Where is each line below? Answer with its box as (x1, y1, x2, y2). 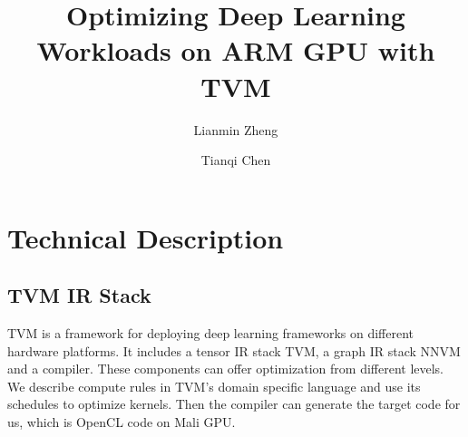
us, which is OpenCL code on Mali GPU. (7, 413, 236, 432)
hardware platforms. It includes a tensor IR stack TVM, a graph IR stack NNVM (7, 341, 461, 360)
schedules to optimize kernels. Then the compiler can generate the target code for (7, 394, 461, 413)
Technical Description (7, 218, 284, 256)
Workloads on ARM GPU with (36, 32, 435, 69)
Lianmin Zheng (193, 120, 278, 139)
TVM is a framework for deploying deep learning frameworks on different (7, 324, 414, 343)
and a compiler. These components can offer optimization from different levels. (7, 359, 444, 378)
